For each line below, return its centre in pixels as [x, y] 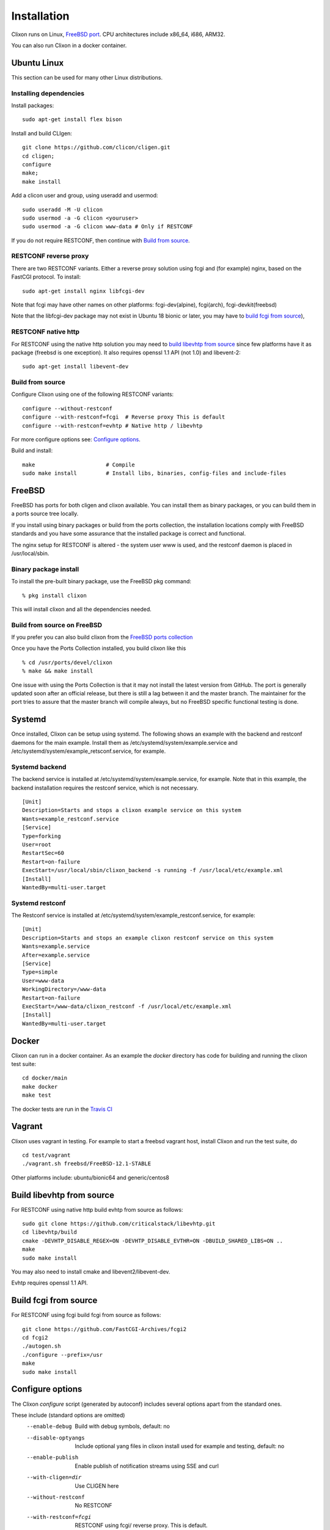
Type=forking [42, 836]
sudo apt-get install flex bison [72, 120]
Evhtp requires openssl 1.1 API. [50, 1283]
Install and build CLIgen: [42, 133]
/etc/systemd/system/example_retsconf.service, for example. [89, 751]
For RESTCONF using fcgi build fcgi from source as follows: [86, 1315]
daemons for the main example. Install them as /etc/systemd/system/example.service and [124, 742]
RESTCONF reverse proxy [50, 256]
